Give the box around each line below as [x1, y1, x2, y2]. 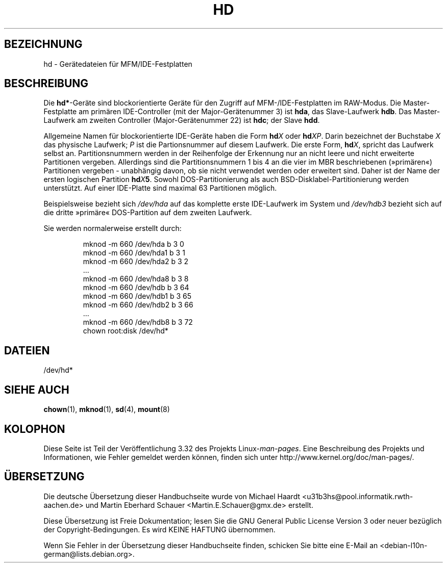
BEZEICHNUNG [4, 38, 83, 51]
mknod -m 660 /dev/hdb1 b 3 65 [83, 292, 191, 301]
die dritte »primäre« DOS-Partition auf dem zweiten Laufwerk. [43, 208, 252, 217]
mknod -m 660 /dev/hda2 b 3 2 [83, 257, 189, 266]
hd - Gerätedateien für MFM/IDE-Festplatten [43, 59, 192, 68]
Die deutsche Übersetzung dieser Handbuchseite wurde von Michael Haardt [43, 492, 301, 501]
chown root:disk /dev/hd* [83, 326, 168, 336]
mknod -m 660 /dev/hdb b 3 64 [83, 283, 189, 292]
